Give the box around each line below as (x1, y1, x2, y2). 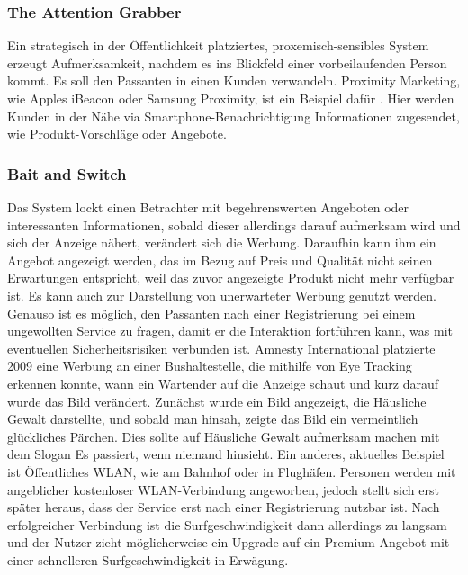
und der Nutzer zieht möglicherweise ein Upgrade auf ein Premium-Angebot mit (7, 533, 450, 552)
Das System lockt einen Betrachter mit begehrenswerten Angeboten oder (7, 198, 409, 216)
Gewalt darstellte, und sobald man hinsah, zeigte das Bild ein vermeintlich (7, 409, 418, 428)
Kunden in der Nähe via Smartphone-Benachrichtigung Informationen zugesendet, (7, 106, 460, 125)
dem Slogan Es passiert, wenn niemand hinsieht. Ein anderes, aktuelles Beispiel (7, 445, 445, 463)
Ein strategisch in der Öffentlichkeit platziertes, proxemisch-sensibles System (7, 36, 429, 55)
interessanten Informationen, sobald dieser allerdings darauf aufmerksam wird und (7, 215, 461, 234)
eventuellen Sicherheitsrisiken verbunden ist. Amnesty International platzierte (7, 338, 436, 357)
